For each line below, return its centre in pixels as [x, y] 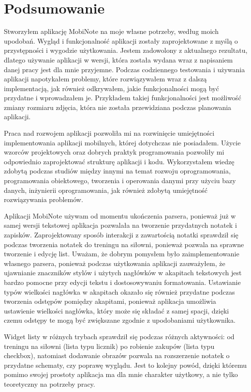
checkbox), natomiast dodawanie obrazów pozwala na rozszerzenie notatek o [117, 355]
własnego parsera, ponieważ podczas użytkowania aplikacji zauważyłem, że [115, 263]
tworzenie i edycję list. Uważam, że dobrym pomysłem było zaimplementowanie [122, 254]
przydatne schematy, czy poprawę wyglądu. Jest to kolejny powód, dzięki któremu [125, 365]
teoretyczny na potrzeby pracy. [50, 384]
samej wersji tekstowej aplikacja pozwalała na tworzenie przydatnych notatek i [120, 225]
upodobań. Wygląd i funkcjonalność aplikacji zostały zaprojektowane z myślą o [121, 40]
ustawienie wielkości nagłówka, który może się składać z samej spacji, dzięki [117, 310]
